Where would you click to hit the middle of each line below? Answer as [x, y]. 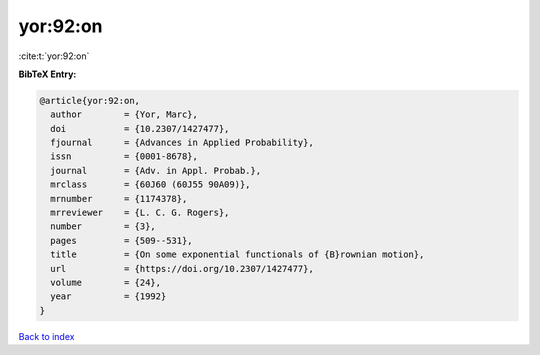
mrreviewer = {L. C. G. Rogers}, [140, 213]
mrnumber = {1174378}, [119, 198]
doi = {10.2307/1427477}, [140, 128]
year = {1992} [108, 296]
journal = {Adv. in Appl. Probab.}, [156, 170]
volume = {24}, [106, 282]
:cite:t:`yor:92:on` [54, 56]
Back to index [46, 336]
